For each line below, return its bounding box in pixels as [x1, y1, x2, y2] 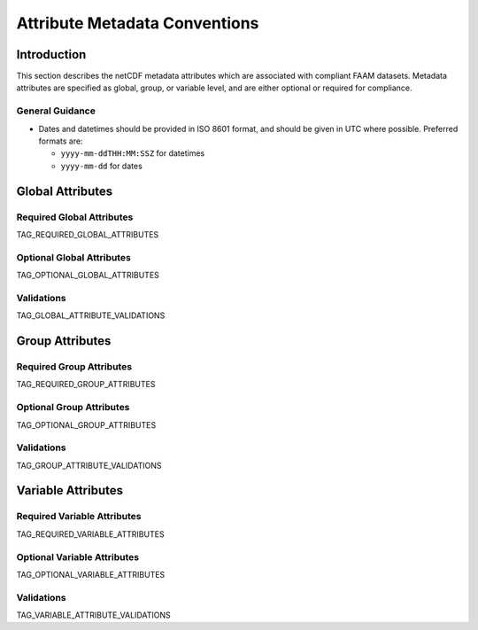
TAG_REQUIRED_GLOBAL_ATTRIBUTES [16, 229, 159, 239]
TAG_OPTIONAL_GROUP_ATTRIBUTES [16, 419, 157, 430]
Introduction [16, 47, 87, 62]
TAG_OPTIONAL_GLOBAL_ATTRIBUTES [16, 270, 159, 281]
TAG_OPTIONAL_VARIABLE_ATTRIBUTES [16, 569, 166, 579]
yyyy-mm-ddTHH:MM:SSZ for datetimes [60, 148, 205, 159]
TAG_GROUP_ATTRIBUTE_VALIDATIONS [16, 460, 162, 471]
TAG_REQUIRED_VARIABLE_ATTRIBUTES [16, 528, 165, 540]
